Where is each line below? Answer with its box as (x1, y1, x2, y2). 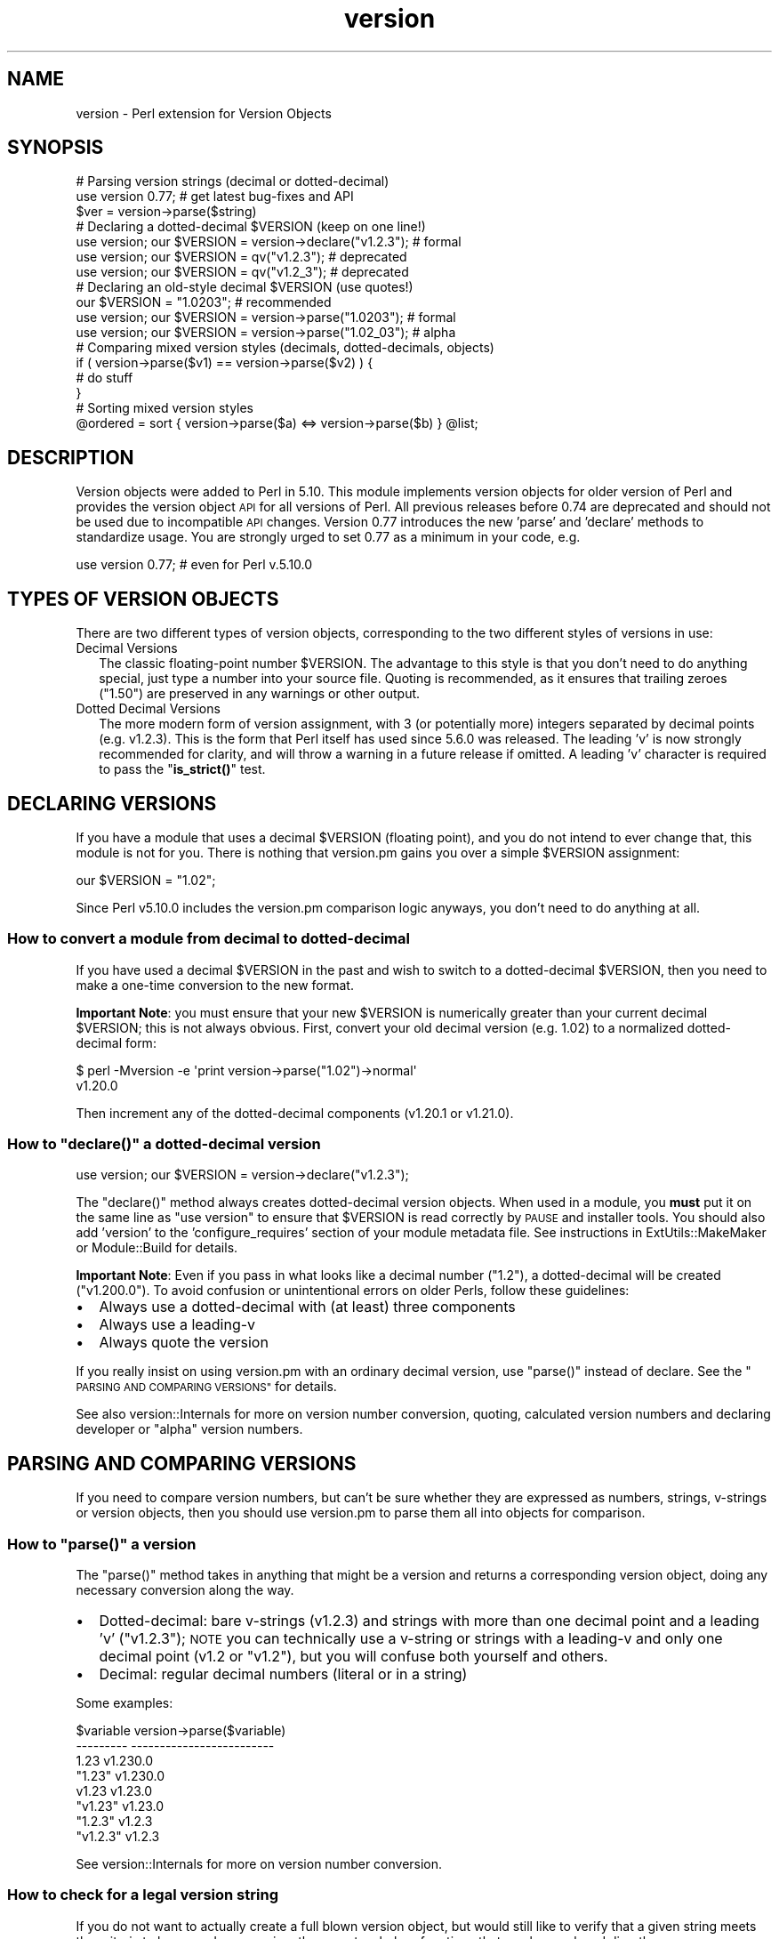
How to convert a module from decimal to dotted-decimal (7, 929, 410, 948)
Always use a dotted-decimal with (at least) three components (99, 1298, 516, 1316)
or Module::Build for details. (76, 1240, 238, 1256)
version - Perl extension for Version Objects (76, 105, 332, 121)
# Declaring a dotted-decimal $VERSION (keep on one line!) (76, 219, 426, 235)
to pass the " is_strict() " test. (99, 761, 266, 777)
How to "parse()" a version (7, 1534, 197, 1553)
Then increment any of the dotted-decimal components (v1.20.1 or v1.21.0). (76, 1105, 514, 1121)
